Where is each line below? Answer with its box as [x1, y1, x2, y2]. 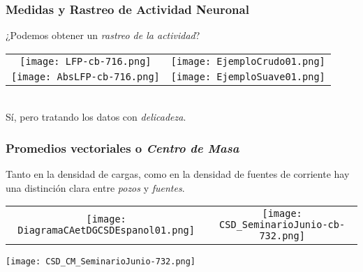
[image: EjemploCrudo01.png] [170, 55, 325, 67]
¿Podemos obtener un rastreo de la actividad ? [6, 28, 200, 43]
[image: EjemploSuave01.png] [170, 70, 325, 82]
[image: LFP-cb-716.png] [20, 55, 151, 67]
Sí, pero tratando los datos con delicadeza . [6, 109, 186, 124]
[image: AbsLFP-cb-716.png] [11, 70, 160, 82]
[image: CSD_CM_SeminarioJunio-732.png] [6, 257, 196, 267]
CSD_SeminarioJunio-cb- [219, 219, 346, 231]
